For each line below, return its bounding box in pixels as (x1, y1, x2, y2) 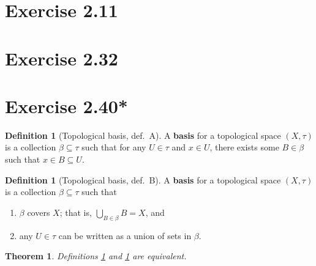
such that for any (81, 141, 146, 153)
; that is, (59, 205, 92, 218)
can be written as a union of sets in (58, 229, 192, 242)
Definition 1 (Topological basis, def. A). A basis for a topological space (5, 128, 281, 141)
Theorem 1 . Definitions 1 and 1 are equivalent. (5, 249, 187, 262)
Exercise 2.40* (5, 93, 128, 118)
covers (27, 205, 50, 218)
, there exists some (209, 141, 279, 153)
